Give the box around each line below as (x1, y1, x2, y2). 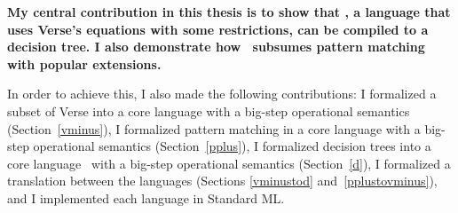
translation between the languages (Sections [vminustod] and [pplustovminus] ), (7, 171, 438, 190)
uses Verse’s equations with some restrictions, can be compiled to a (7, 20, 429, 38)
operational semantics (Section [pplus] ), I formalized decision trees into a (33, 137, 431, 155)
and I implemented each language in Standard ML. (7, 188, 285, 207)
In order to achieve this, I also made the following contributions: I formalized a (7, 84, 437, 103)
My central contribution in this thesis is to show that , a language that (7, 3, 451, 20)
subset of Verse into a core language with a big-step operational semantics (7, 101, 410, 120)
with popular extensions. (7, 54, 162, 73)
